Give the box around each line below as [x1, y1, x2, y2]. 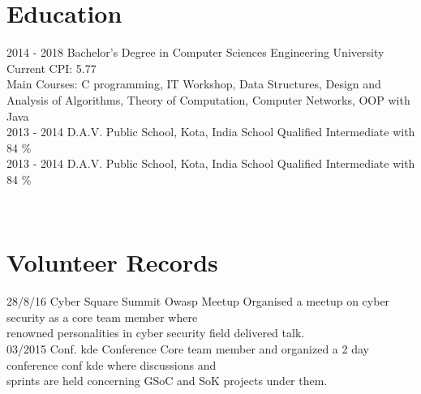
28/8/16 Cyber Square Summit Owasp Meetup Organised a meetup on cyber [6, 293, 390, 310]
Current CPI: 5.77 [6, 59, 97, 76]
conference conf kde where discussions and [6, 356, 217, 373]
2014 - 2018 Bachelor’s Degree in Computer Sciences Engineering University [6, 44, 384, 61]
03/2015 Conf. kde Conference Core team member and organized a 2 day [6, 340, 369, 357]
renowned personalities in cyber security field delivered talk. [6, 324, 305, 341]
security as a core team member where [6, 308, 198, 325]
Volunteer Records [6, 246, 218, 279]
